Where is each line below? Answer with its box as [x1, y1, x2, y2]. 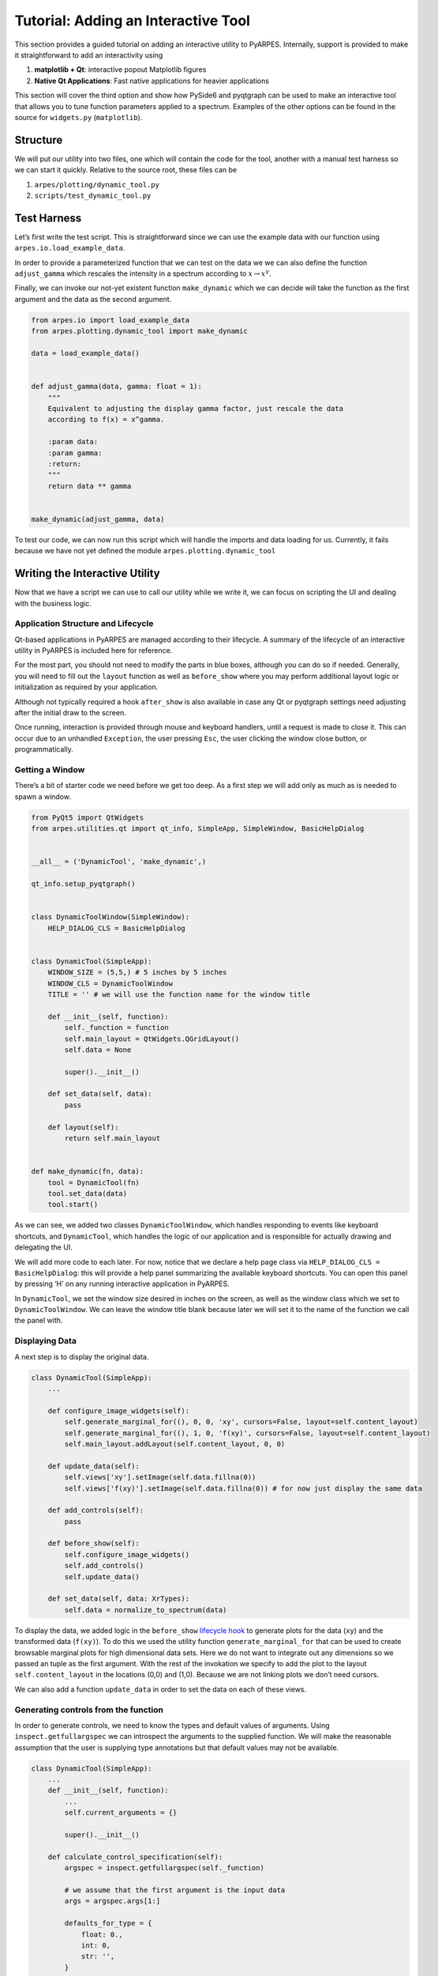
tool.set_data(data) [47, 1189, 128, 1197]
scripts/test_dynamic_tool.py [34, 190, 152, 200]
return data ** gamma [47, 481, 132, 490]
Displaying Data [14, 1336, 77, 1347]
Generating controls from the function [14, 1704, 163, 1715]
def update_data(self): [47, 1461, 140, 1470]
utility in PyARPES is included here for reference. [14, 646, 173, 655]
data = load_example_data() [31, 349, 140, 357]
